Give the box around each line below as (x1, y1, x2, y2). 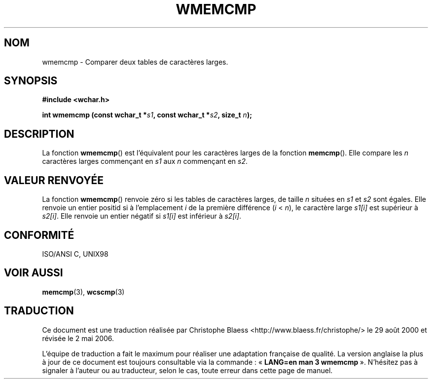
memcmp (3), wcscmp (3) (42, 287, 125, 296)
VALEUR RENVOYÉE (4, 174, 104, 187)
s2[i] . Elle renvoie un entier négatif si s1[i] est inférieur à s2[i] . (42, 212, 242, 221)
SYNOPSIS (4, 75, 58, 87)
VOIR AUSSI (4, 267, 63, 279)
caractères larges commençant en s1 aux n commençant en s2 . (42, 157, 248, 166)
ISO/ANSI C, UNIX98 (42, 249, 108, 258)
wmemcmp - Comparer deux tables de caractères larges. (42, 57, 228, 66)
